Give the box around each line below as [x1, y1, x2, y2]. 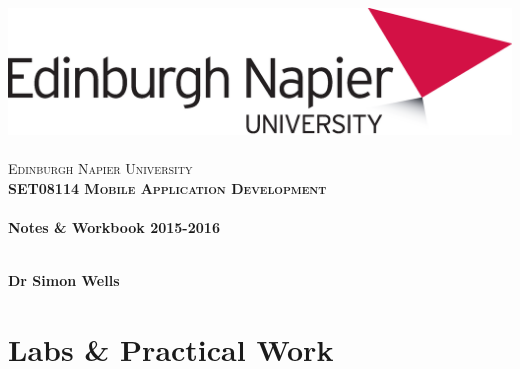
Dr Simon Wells [8, 270, 120, 291]
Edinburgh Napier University [8, 158, 193, 179]
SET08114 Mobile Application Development [8, 177, 327, 198]
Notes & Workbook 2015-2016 [8, 216, 220, 237]
